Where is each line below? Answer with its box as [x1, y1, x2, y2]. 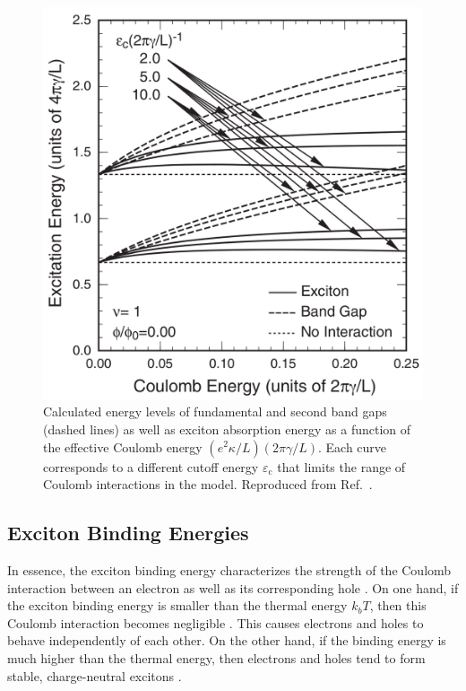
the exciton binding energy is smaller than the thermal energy [7, 596, 348, 615]
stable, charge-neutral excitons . [7, 666, 182, 685]
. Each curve [317, 437, 387, 456]
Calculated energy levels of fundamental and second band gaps [43, 402, 387, 421]
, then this [369, 596, 427, 615]
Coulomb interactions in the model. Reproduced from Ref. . [43, 475, 373, 494]
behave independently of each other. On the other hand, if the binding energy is [7, 631, 446, 650]
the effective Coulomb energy [43, 437, 203, 456]
